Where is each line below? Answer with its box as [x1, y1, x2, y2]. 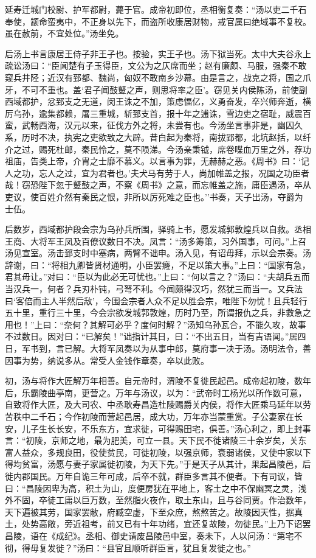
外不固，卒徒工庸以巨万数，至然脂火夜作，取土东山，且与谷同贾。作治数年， [5, 493, 311, 506]
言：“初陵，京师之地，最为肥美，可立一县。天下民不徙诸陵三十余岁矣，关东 [5, 434, 307, 447]
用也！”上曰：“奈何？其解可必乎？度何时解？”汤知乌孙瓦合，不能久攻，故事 [5, 318, 306, 330]
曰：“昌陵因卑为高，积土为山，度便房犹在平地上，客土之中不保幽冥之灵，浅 [5, 481, 307, 494]
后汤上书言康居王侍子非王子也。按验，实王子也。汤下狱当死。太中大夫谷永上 [5, 47, 311, 60]
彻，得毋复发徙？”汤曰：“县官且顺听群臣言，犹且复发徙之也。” [5, 541, 251, 554]
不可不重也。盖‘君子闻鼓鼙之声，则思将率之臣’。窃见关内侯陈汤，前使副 [21, 83, 307, 96]
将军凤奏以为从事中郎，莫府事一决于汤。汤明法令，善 [98, 342, 311, 355]
